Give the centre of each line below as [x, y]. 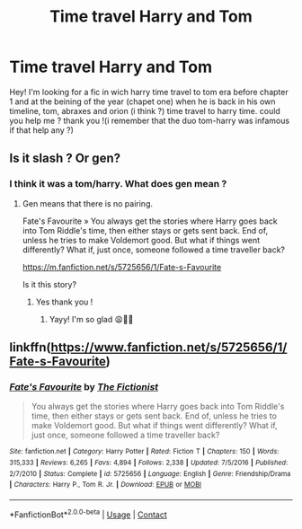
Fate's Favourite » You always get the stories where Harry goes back [150, 221]
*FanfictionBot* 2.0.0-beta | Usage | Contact [89, 514]
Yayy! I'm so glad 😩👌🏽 [91, 319]
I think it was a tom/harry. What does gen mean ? [118, 184]
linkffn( [30, 348]
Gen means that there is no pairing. [88, 203]
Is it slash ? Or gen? [65, 159]
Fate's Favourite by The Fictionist [84, 386]
